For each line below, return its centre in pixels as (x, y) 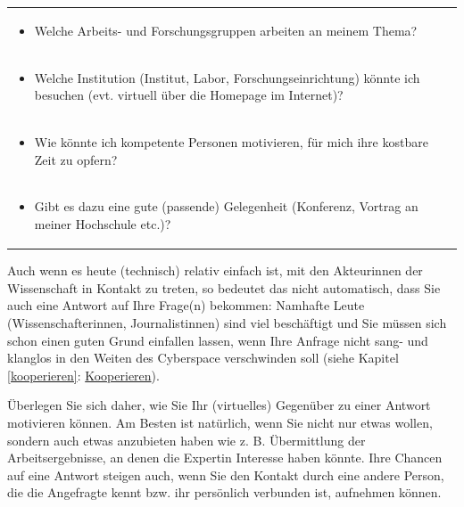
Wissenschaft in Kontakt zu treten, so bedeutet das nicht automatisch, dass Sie (224, 287)
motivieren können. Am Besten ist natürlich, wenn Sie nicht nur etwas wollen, (220, 422)
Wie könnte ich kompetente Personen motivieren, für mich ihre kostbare (231, 142)
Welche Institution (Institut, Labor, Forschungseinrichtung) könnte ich (227, 77)
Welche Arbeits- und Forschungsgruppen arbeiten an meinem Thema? (226, 30)
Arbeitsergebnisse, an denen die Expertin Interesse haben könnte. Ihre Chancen (225, 458)
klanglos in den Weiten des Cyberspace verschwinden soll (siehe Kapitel (203, 358)
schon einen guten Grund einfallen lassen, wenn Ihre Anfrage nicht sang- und (218, 340)
